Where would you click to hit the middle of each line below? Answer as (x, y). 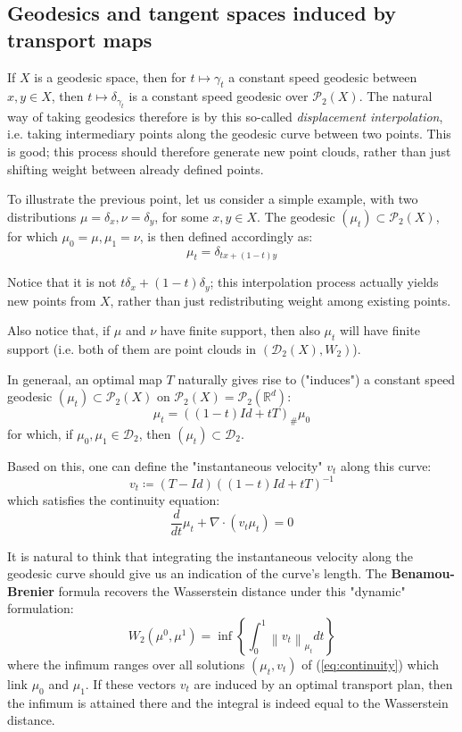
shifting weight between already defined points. (136, 168)
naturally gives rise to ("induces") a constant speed (317, 379)
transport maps (80, 39)
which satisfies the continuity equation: (114, 500)
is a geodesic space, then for (110, 76)
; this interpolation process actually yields (324, 282)
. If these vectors (131, 684)
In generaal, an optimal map (85, 379)
